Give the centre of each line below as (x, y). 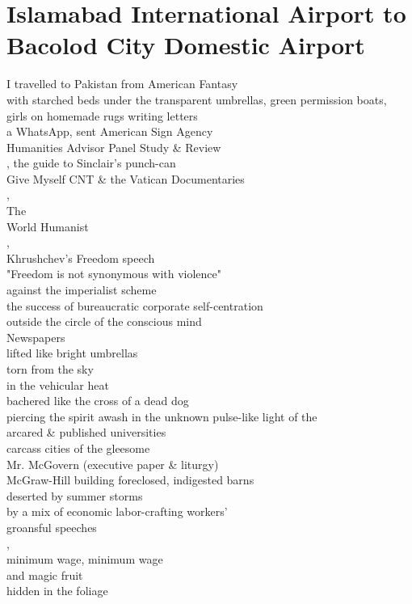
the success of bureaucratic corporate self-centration (135, 305)
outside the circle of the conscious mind (104, 321)
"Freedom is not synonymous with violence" (114, 274)
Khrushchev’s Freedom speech (81, 258)
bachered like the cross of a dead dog (98, 401)
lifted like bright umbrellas (72, 353)
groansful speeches (52, 527)
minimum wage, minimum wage (85, 559)
